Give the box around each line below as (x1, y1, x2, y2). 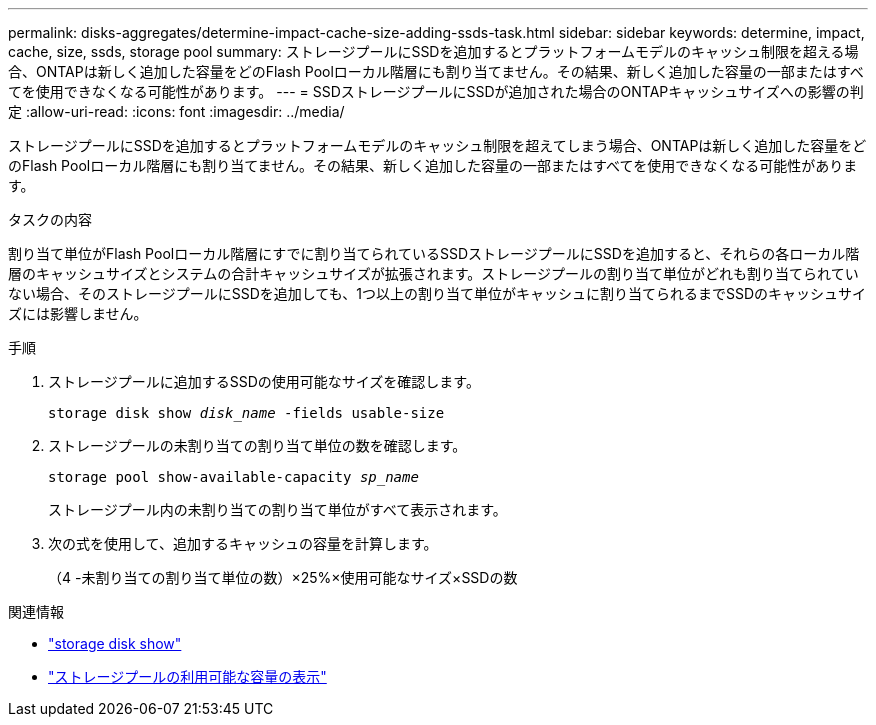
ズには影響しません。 (8, 305, 148, 322)
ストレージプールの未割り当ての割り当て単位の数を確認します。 (48, 437, 467, 454)
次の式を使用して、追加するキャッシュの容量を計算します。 (48, 535, 438, 552)
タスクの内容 (8, 211, 92, 228)
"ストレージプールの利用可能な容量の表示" (48, 668, 327, 685)
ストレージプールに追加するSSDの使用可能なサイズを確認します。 (48, 373, 480, 390)
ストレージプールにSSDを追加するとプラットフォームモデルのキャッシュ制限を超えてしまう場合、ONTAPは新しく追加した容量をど (8, 137, 867, 154)
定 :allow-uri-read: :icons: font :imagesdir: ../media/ (8, 103, 345, 120)
